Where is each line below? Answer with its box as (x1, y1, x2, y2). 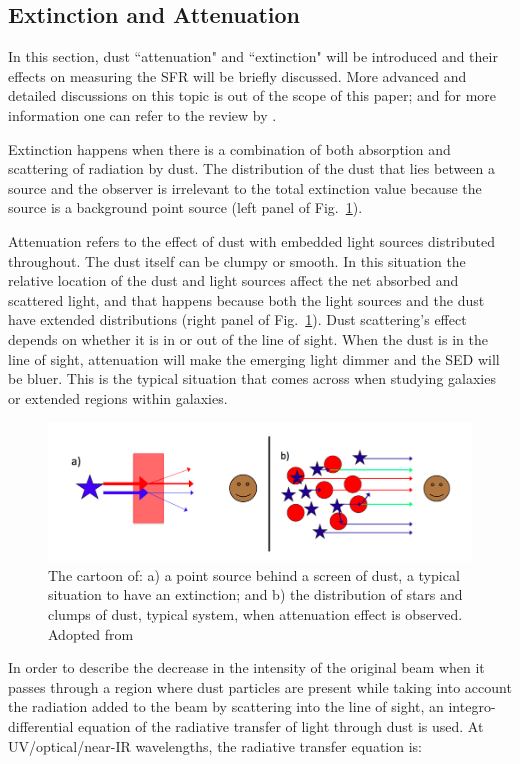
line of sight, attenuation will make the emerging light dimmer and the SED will (8, 348, 500, 369)
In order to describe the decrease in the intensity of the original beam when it (8, 657, 485, 678)
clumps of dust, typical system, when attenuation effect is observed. (48, 604, 463, 625)
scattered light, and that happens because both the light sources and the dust (8, 289, 485, 310)
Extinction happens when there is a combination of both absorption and (8, 138, 451, 159)
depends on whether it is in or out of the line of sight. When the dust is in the (8, 328, 488, 349)
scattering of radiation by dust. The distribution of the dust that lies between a (8, 158, 496, 179)
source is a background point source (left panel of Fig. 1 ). (8, 197, 363, 218)
